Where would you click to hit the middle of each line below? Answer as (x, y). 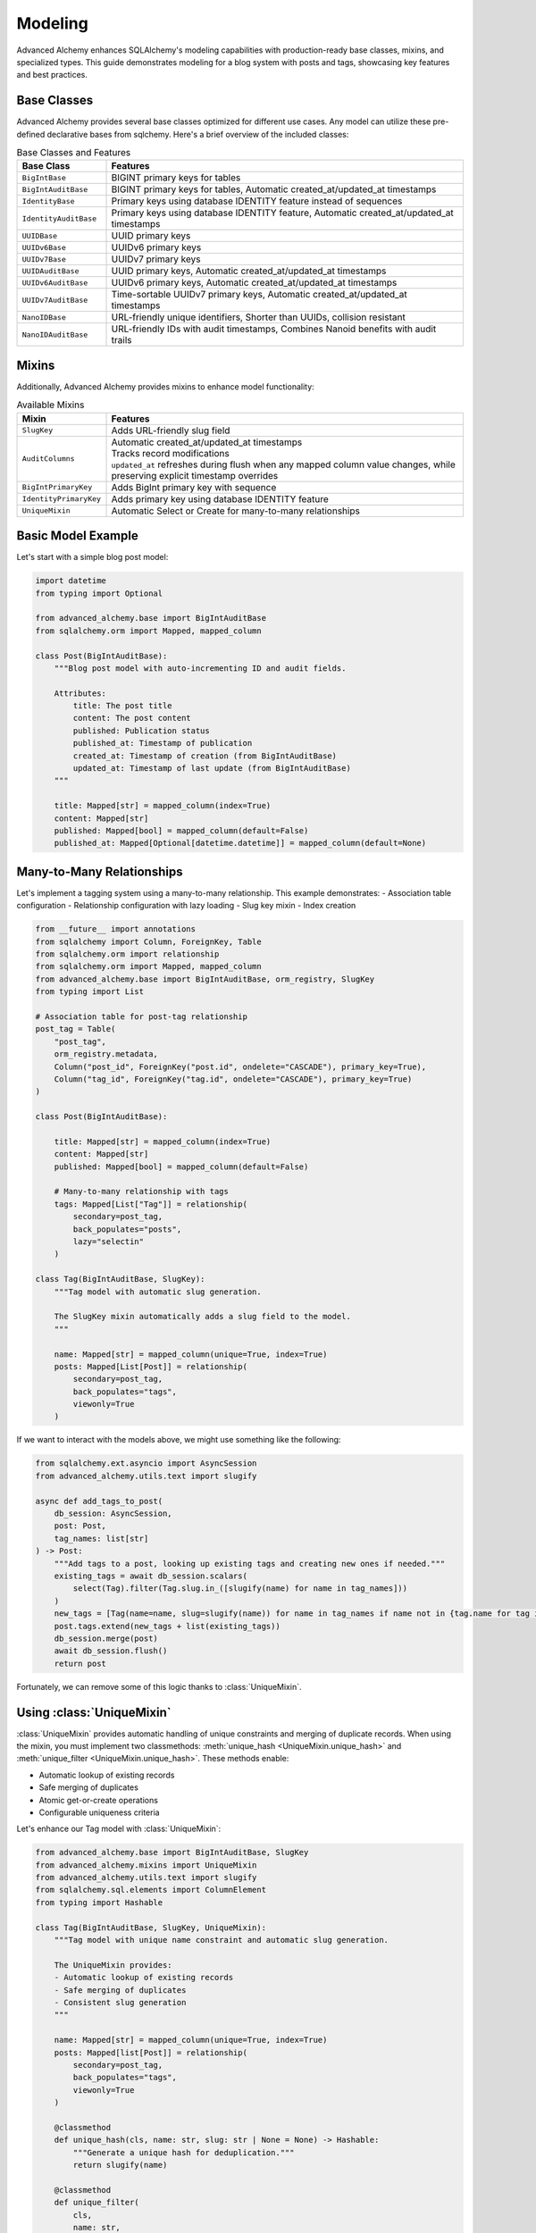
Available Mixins (50, 405)
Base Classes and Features (74, 153)
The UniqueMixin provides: (113, 1965)
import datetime (71, 581)
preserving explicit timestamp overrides (195, 475)
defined (31, 134)
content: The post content (132, 718)
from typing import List (90, 992)
